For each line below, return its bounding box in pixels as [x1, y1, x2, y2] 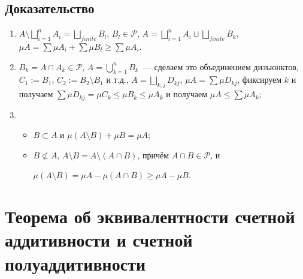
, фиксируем [237, 73, 282, 86]
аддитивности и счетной [5, 227, 193, 252]
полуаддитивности [5, 251, 146, 275]
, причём [137, 148, 169, 161]
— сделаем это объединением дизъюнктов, [143, 60, 299, 73]
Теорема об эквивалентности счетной [5, 204, 295, 229]
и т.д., [106, 73, 129, 86]
